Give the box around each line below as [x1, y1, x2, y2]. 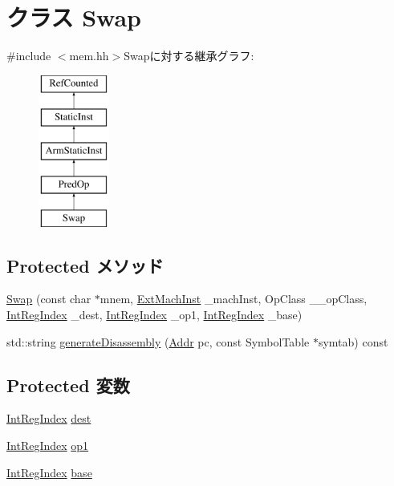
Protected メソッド [6, 253, 164, 277]
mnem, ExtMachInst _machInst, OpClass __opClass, [100, 290, 368, 307]
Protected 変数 [6, 372, 130, 397]
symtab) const [318, 333, 388, 350]
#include [6, 47, 51, 64]
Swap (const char [6, 290, 91, 307]
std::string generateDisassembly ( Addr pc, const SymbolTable [6, 333, 310, 350]
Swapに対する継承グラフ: [124, 47, 254, 64]
